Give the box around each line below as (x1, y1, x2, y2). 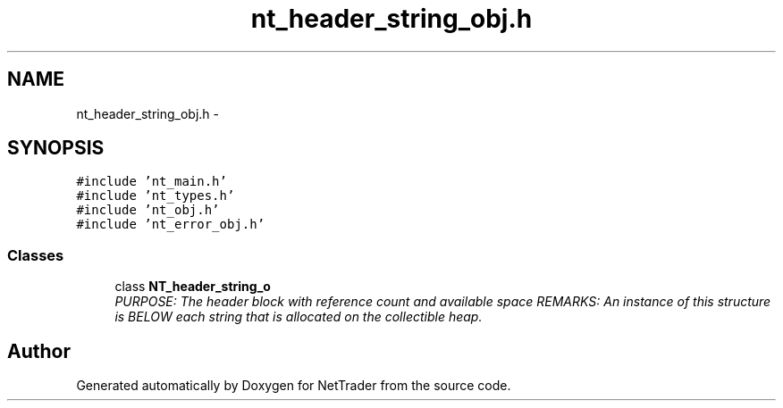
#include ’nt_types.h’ (76, 188, 235, 204)
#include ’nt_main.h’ (76, 174, 227, 189)
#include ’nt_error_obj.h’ (76, 217, 265, 232)
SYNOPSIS (7, 137, 105, 160)
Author (7, 339, 71, 362)
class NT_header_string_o (114, 279, 271, 295)
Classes (7, 246, 64, 264)
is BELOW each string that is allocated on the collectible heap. (114, 309, 483, 325)
